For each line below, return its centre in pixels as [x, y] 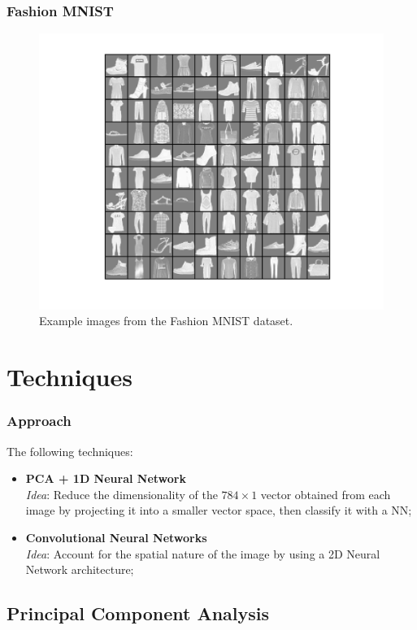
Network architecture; [80, 569]
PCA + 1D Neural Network [106, 478]
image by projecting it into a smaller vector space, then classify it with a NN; [219, 510]
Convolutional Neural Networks [116, 537]
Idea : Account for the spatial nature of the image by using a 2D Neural [203, 553]
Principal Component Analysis [138, 613]
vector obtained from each [326, 494]
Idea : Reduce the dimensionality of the [122, 494]
